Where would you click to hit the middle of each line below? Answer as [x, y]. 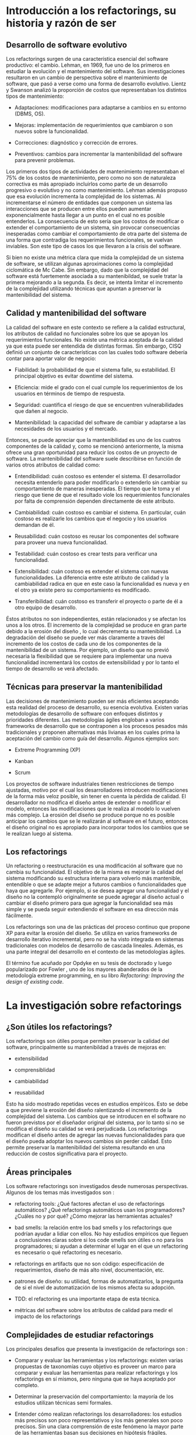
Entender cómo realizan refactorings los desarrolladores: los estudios [98, 1414]
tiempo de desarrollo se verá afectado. [52, 668]
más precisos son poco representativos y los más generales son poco [99, 1420]
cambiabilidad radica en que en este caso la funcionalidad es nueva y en [102, 583]
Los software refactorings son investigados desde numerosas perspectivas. [97, 1186]
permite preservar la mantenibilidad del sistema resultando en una [85, 1148]
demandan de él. [35, 524]
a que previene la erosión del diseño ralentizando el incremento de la [89, 1110]
